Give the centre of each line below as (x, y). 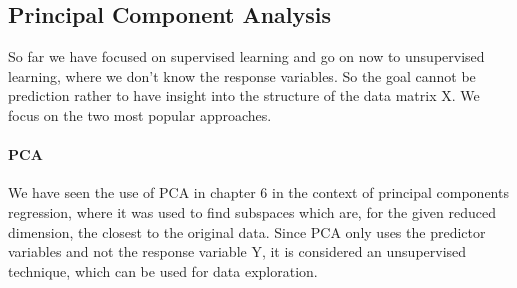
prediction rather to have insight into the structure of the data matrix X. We (244, 95)
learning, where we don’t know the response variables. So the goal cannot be (242, 75)
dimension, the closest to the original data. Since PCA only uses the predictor (247, 231)
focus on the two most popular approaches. (140, 114)
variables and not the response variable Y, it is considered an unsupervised (237, 251)
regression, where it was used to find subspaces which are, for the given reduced (252, 211)
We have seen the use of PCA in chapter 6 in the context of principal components (258, 192)
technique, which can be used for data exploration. (163, 270)
